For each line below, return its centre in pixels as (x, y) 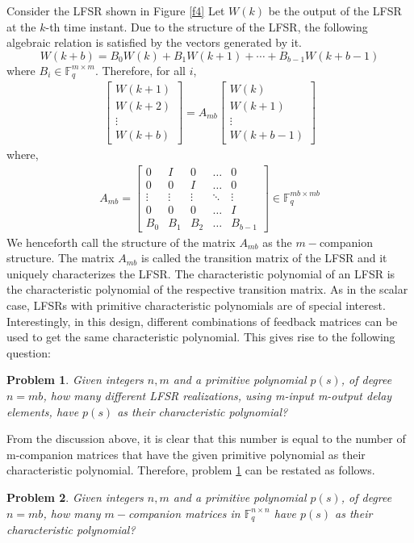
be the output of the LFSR (335, 10)
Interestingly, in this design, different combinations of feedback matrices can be (202, 321)
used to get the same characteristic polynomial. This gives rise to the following (201, 337)
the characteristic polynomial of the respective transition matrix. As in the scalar (207, 289)
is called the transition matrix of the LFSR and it (264, 258)
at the (21, 26)
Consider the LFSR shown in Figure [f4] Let (116, 10)
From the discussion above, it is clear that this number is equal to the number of (206, 439)
